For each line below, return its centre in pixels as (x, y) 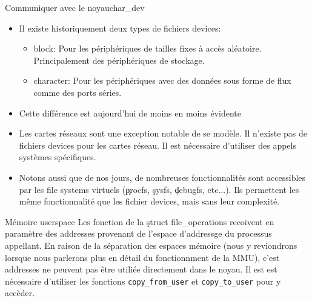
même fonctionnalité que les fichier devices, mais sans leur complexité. (149, 201)
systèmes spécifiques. (58, 157)
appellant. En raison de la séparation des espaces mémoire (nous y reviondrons (151, 245)
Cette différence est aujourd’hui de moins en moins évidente (130, 113)
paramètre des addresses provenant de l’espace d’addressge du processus (138, 233)
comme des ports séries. (78, 92)
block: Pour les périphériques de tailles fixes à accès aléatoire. (148, 48)
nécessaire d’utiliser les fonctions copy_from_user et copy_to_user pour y (143, 281)
